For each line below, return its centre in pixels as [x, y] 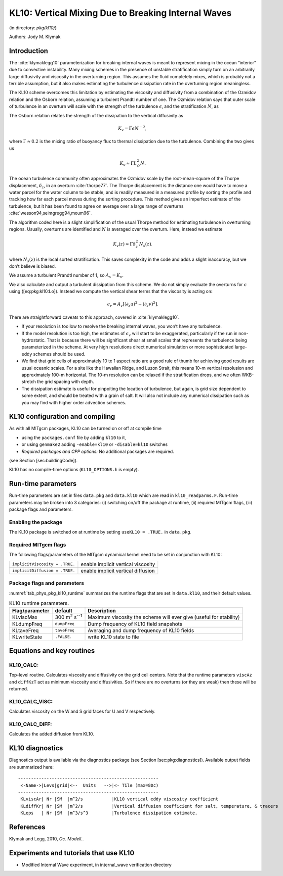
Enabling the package [36, 522]
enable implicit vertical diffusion [118, 571]
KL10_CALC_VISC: [31, 701]
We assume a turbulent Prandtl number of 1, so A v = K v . [66, 276]
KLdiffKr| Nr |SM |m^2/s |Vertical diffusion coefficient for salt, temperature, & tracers [149, 806]
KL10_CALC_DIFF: [31, 724]
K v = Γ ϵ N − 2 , [132, 128]
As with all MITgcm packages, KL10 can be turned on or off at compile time [85, 429]
